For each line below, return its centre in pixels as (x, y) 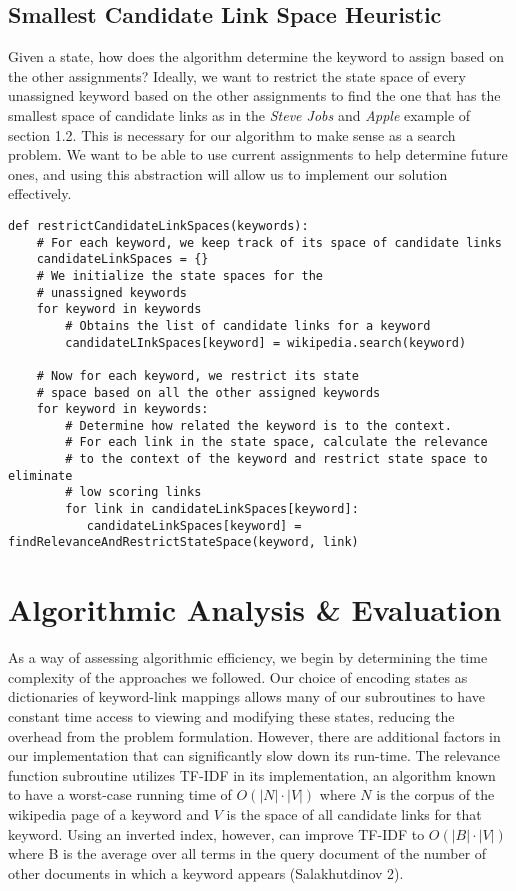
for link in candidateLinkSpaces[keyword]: (212, 509)
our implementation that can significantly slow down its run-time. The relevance (254, 755)
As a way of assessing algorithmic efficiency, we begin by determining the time (248, 657)
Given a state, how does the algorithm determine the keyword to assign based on (256, 56)
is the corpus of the (435, 794)
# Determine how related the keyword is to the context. (258, 425)
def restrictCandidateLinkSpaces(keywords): (158, 225)
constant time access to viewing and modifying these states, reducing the (231, 715)
